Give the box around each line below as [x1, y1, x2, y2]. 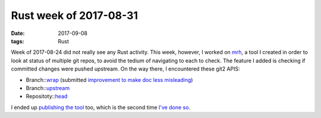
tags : [11, 37, 24, 44]
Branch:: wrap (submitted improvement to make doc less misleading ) [26, 76, 193, 83]
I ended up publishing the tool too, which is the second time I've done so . [11, 104, 190, 111]
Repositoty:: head [26, 93, 68, 100]
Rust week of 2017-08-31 [11, 9, 139, 22]
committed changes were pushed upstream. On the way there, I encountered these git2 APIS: [11, 65, 240, 72]
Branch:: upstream [26, 84, 70, 91]
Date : [11, 30, 25, 37]
